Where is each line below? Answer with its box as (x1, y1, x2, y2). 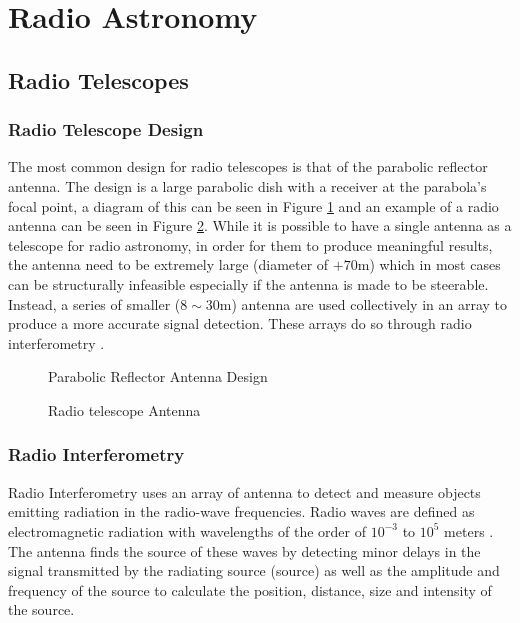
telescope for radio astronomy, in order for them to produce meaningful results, (8, 234, 493, 255)
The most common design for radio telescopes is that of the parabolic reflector (8, 156, 488, 177)
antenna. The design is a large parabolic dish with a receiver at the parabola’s (8, 175, 487, 196)
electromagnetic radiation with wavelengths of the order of (8, 520, 367, 541)
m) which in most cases (357, 254, 501, 275)
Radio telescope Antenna (48, 399, 201, 420)
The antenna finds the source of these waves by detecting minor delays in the (8, 540, 481, 561)
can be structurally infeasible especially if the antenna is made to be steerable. (8, 273, 489, 294)
